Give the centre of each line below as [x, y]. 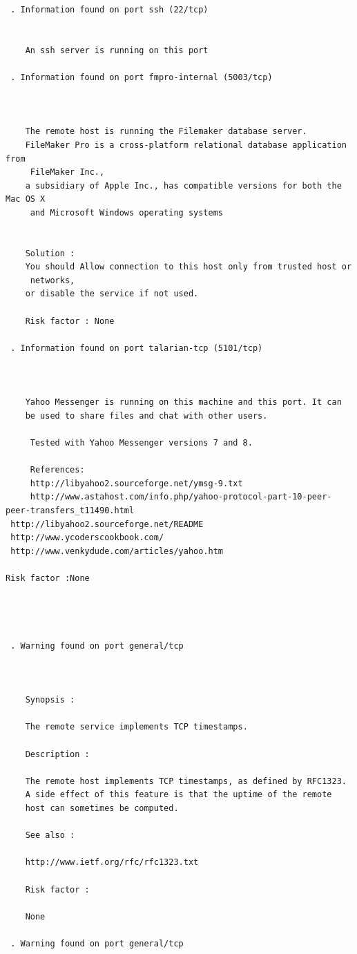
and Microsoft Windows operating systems [126, 212]
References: [57, 470]
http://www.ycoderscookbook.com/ [87, 538]
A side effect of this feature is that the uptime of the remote [178, 795]
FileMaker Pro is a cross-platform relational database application [186, 145]
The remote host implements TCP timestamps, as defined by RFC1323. [186, 781]
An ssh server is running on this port [117, 50]
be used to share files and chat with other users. [146, 416]
